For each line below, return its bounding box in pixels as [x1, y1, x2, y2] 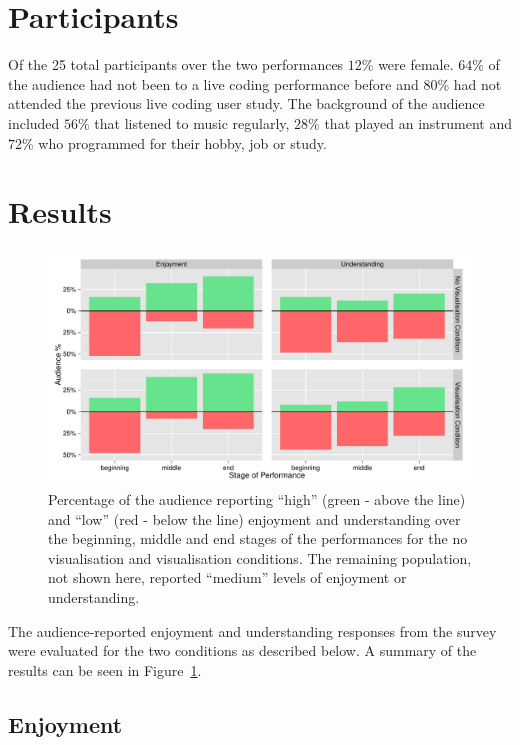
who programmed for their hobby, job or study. [38, 132, 327, 153]
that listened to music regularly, [94, 112, 290, 133]
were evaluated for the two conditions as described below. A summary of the [8, 640, 477, 661]
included [8, 112, 60, 133]
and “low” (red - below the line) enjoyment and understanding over [48, 508, 461, 529]
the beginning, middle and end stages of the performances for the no [48, 528, 468, 549]
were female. [378, 54, 454, 75]
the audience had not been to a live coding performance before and [8, 73, 419, 94]
